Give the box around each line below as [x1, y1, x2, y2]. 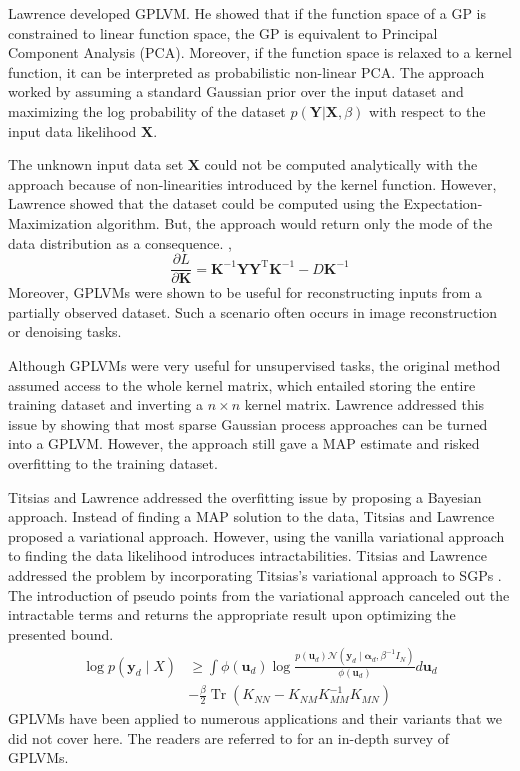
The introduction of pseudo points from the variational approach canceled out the [8, 584, 510, 605]
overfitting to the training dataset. [8, 452, 218, 473]
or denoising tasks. [8, 321, 122, 342]
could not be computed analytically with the [204, 154, 478, 175]
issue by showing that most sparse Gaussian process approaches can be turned [8, 413, 488, 434]
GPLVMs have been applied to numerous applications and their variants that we [8, 708, 503, 729]
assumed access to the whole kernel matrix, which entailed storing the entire [8, 374, 476, 395]
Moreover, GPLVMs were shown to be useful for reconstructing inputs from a [8, 282, 483, 303]
